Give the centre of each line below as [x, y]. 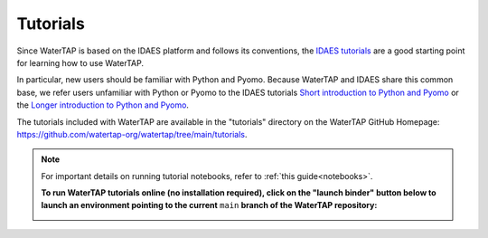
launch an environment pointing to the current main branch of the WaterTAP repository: [209, 205]
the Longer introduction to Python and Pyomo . [103, 105]
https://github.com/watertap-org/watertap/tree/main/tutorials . [132, 134]
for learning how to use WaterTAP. [80, 62]
